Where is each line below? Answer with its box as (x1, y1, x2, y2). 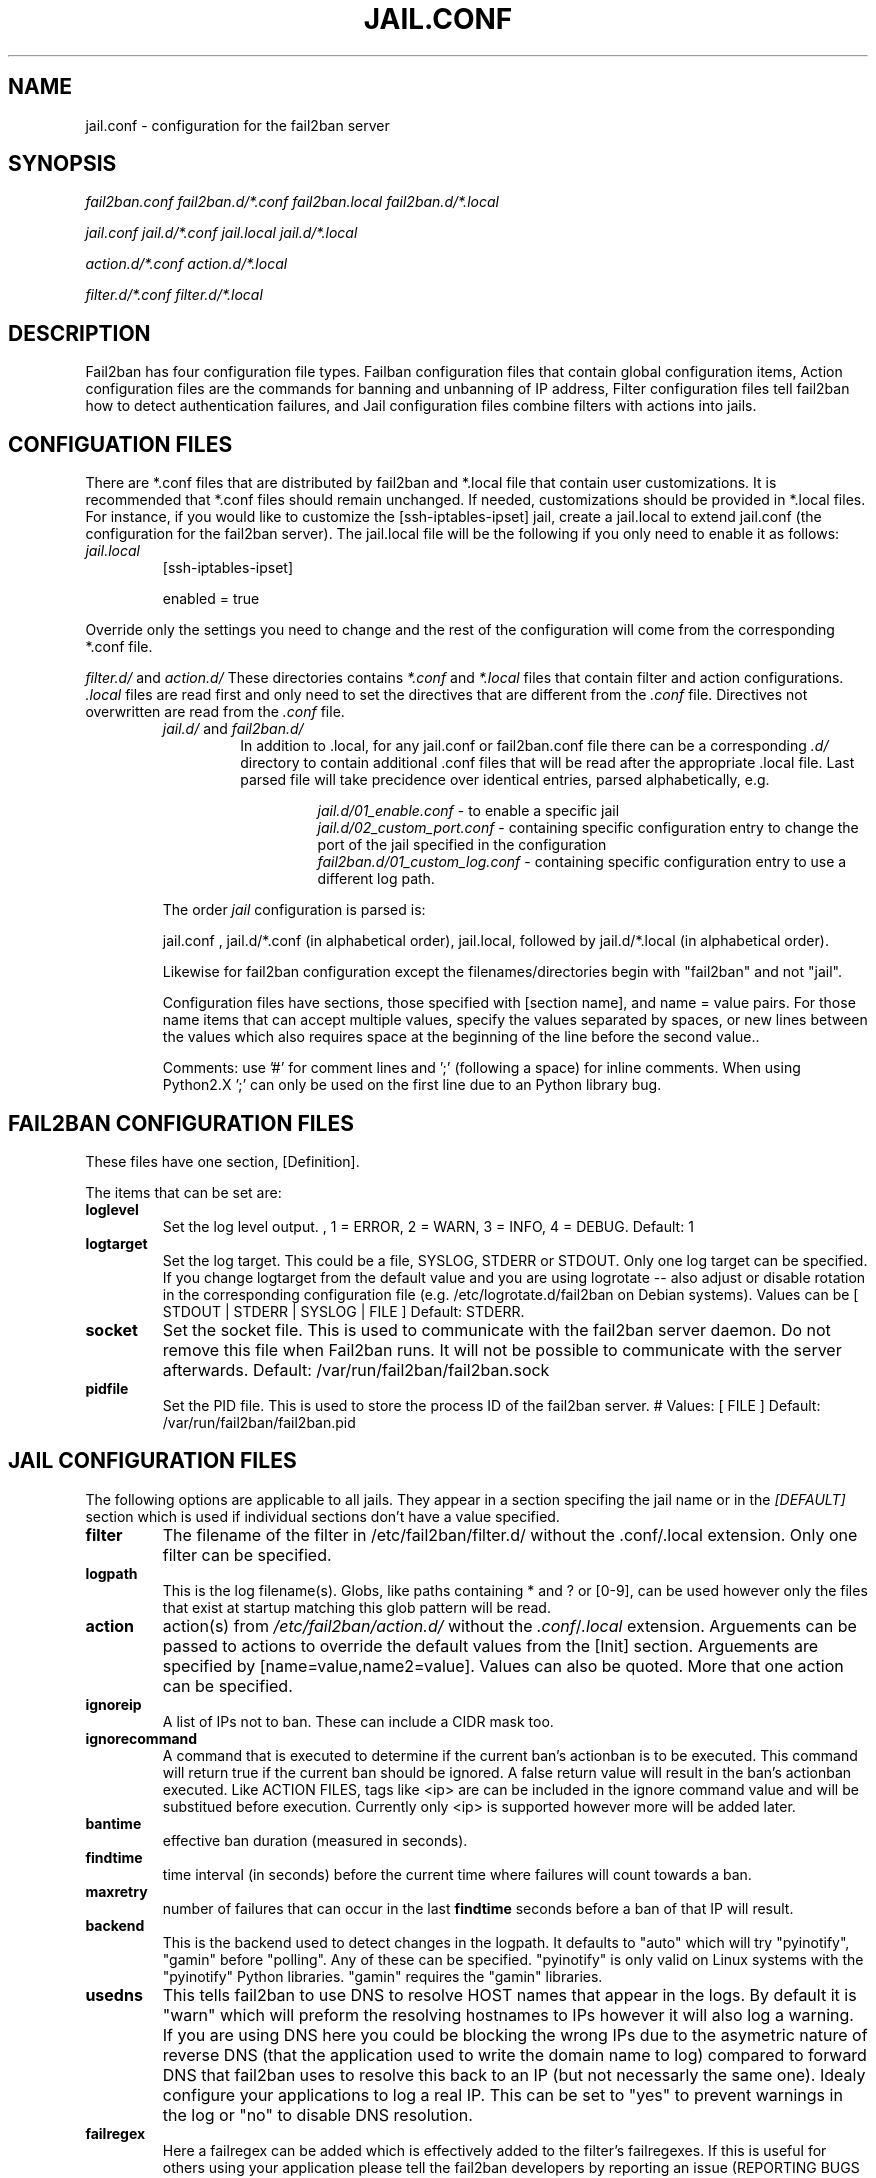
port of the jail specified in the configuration (317, 836, 607, 854)
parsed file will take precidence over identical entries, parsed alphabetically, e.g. (240, 771, 770, 789)
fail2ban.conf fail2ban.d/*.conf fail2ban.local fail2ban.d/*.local (85, 193, 499, 211)
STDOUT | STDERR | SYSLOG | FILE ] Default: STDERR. (162, 1302, 525, 1320)
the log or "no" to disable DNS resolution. (162, 2104, 473, 2125)
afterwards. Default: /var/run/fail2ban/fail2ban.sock (162, 1359, 550, 1380)
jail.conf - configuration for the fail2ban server (85, 116, 390, 134)
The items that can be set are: (85, 1183, 282, 1201)
